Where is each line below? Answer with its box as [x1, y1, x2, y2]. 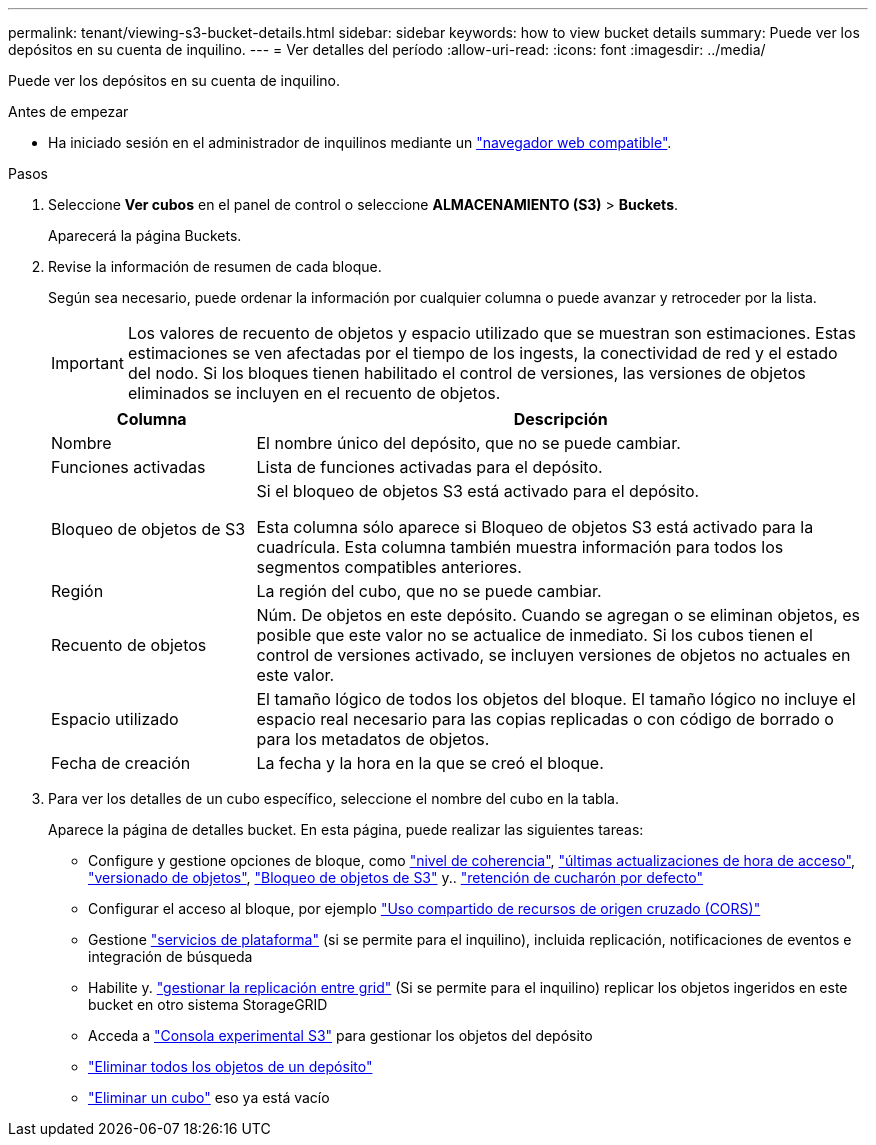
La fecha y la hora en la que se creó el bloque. [256, 753, 604, 773]
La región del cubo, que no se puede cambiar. [256, 581, 602, 601]
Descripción [513, 409, 608, 429]
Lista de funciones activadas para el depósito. [256, 457, 603, 477]
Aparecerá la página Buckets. [48, 227, 242, 244]
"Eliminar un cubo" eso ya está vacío [88, 1089, 330, 1106]
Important [51, 353, 124, 373]
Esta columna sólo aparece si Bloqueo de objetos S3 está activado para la [256, 517, 814, 537]
